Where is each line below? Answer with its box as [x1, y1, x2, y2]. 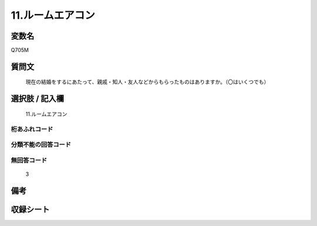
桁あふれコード [11, 125, 53, 133]
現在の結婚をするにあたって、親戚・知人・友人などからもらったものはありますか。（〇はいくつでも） [25, 78, 269, 85]
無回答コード [11, 156, 48, 164]
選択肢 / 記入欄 [11, 94, 65, 104]
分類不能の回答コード [11, 141, 72, 149]
